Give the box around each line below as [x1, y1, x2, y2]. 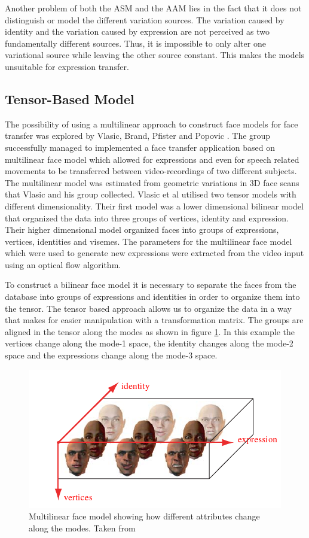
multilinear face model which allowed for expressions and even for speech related [5, 153, 299, 165]
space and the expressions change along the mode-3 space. [5, 349, 218, 361]
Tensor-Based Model [5, 89, 134, 108]
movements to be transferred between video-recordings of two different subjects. [5, 165, 297, 177]
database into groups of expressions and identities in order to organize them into [5, 290, 300, 303]
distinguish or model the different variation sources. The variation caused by [5, 13, 284, 26]
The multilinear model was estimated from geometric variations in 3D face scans [5, 176, 299, 189]
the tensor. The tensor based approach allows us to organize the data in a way [5, 302, 292, 314]
